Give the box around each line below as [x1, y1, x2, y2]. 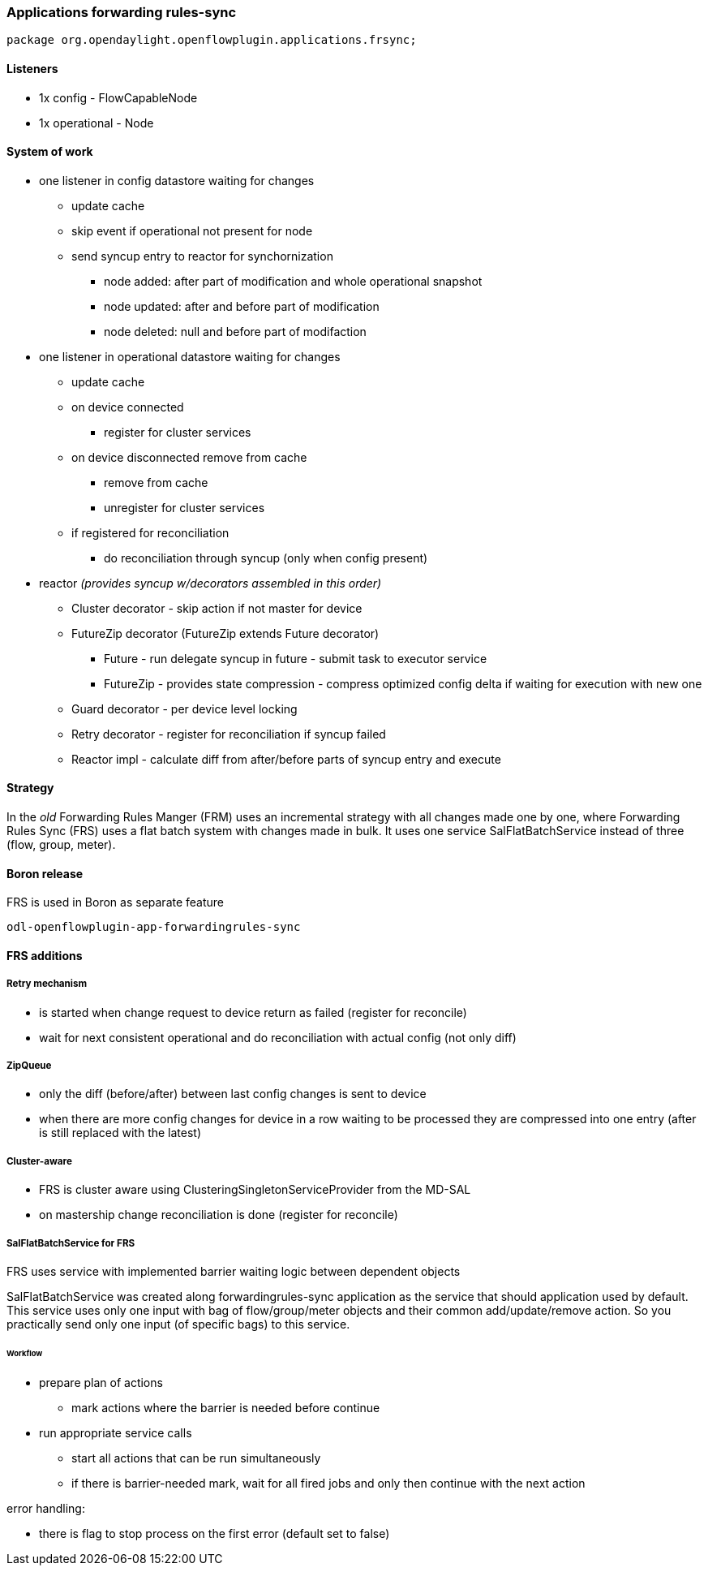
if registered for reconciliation [71, 525, 230, 540]
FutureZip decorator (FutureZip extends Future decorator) [71, 626, 380, 640]
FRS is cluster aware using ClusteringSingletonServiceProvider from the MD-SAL [39, 1182, 471, 1197]
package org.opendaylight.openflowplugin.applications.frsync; [6, 33, 417, 47]
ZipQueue [6, 1060, 52, 1072]
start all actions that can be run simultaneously [71, 1450, 321, 1465]
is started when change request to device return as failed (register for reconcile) [39, 1005, 467, 1019]
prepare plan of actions [39, 1375, 163, 1389]
